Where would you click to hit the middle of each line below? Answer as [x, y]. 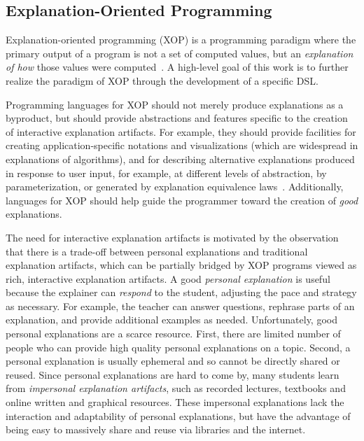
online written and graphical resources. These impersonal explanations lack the [175, 402]
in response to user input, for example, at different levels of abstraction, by [166, 173]
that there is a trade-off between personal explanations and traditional [157, 251]
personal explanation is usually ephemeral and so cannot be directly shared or [173, 361]
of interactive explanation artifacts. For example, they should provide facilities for [181, 131]
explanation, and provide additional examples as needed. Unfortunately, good [171, 320]
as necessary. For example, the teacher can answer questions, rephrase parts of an [180, 306]
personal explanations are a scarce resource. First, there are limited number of [173, 334]
